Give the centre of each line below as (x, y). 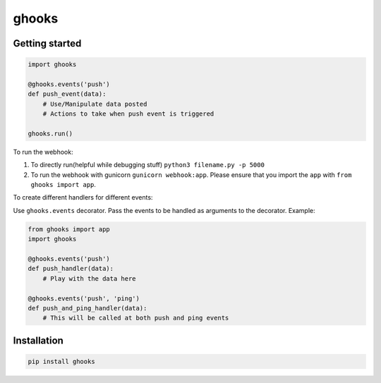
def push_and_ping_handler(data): (87, 308)
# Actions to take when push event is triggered (128, 114)
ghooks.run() (50, 133)
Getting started (47, 43)
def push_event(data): (67, 94)
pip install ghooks (61, 361)
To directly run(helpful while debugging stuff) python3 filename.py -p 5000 (147, 165)
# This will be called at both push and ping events (136, 318)
